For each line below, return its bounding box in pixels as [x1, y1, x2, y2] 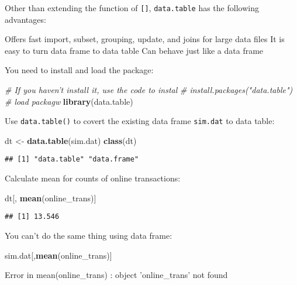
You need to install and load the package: [5, 64, 154, 76]
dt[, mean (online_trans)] [5, 191, 96, 204]
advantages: [5, 13, 46, 25]
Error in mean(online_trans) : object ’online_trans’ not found [5, 269, 228, 281]
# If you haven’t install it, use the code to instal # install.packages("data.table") [5, 84, 293, 96]
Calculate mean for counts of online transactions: [5, 172, 181, 184]
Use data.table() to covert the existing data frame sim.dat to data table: [5, 115, 275, 127]
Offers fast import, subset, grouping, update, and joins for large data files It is [5, 33, 285, 45]
